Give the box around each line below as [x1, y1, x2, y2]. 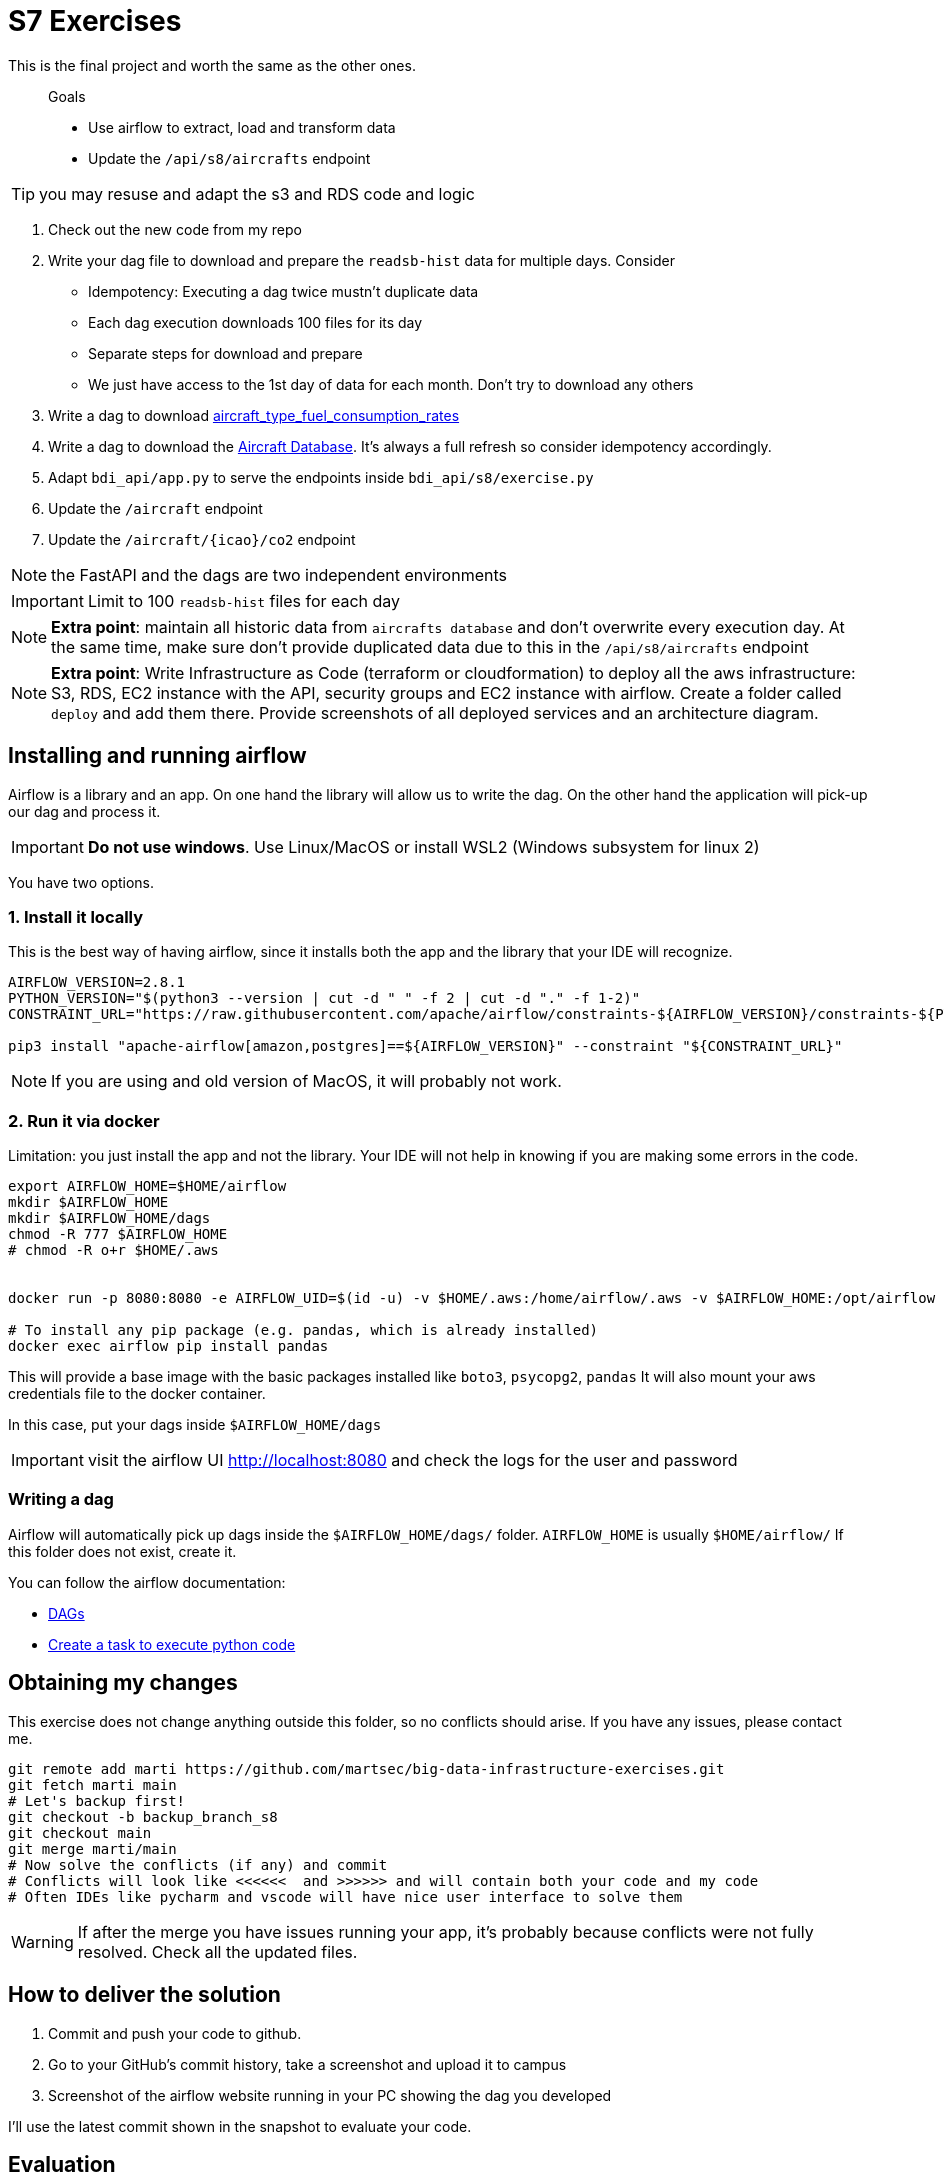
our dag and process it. [8, 802, 161, 820]
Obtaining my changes [8, 1670, 238, 1696]
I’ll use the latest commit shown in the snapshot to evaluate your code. [8, 2117, 472, 2135]
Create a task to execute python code [48, 1635, 296, 1653]
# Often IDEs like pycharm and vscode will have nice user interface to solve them [8, 1888, 683, 1905]
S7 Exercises [8, 4, 182, 38]
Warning [11, 1931, 74, 1952]
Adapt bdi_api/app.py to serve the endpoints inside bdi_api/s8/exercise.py [48, 468, 594, 486]
